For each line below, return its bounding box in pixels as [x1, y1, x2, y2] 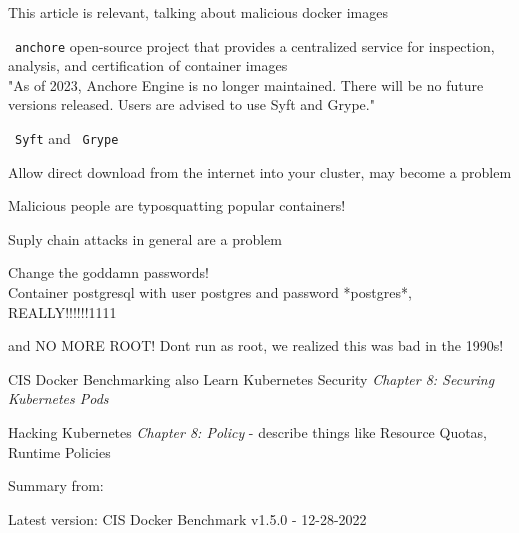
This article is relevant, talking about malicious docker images [8, 2, 388, 22]
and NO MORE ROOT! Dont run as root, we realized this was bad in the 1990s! [8, 335, 504, 356]
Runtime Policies [8, 441, 111, 462]
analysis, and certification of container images [8, 55, 288, 76]
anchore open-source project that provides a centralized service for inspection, [15, 35, 495, 56]
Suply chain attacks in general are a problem [8, 228, 282, 249]
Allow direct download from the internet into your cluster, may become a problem [8, 161, 512, 182]
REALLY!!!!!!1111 [8, 301, 117, 322]
